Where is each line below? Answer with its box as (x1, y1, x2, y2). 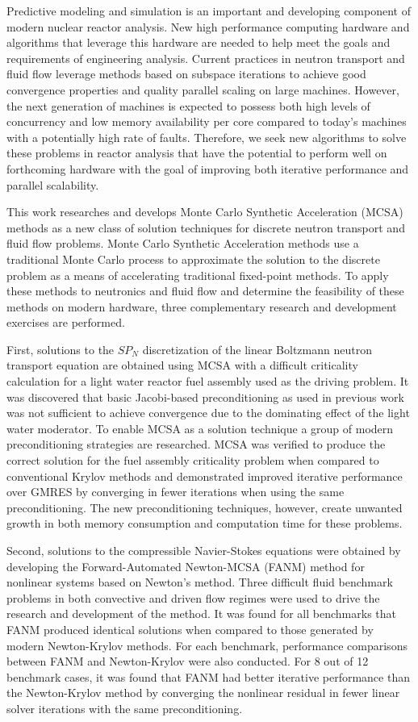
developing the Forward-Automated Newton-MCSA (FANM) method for (6, 557, 365, 574)
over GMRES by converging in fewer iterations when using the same (6, 483, 345, 500)
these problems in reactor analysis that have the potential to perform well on (6, 144, 387, 161)
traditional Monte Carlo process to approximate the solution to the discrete (6, 250, 380, 267)
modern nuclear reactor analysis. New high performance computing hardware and (6, 18, 410, 35)
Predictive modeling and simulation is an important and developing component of (6, 2, 411, 19)
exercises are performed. (6, 314, 125, 331)
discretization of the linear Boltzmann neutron (142, 340, 372, 357)
